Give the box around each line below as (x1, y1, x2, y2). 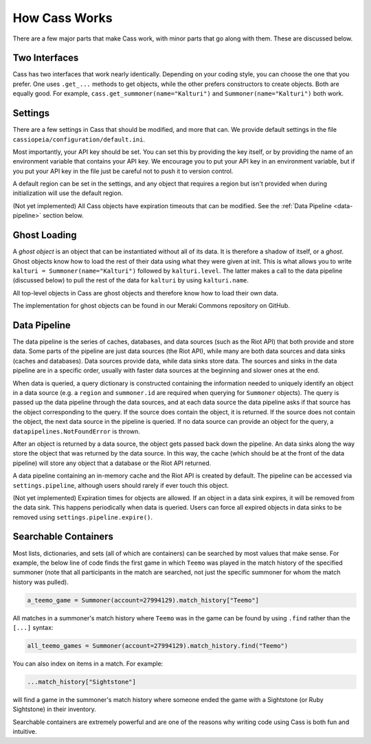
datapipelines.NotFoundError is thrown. (12, 427, 141, 436)
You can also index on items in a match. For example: (12, 660, 164, 668)
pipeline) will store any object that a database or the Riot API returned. (12, 459, 212, 467)
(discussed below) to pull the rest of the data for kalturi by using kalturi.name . (12, 276, 249, 284)
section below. (42, 212, 84, 220)
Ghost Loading (12, 229, 77, 241)
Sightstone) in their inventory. (12, 705, 96, 714)
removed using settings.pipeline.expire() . (12, 512, 153, 521)
